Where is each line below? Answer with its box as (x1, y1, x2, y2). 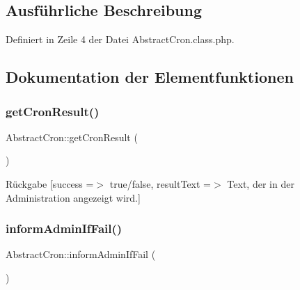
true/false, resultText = (109, 176, 212, 191)
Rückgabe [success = (6, 176, 94, 191)
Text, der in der (227, 176, 294, 191)
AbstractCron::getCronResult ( (6, 129, 138, 144)
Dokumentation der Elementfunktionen (6, 66, 294, 88)
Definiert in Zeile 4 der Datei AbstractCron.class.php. (6, 32, 235, 47)
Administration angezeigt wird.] (6, 190, 141, 204)
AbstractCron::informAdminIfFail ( (6, 247, 156, 261)
